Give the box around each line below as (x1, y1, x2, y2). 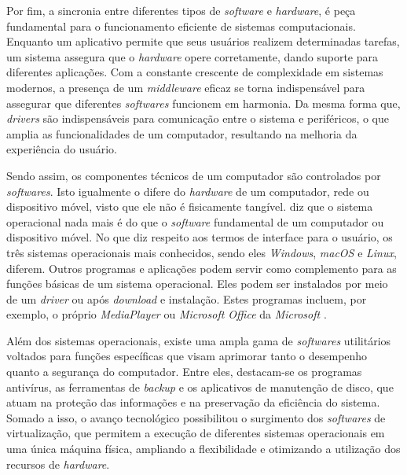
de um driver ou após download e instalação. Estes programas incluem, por (6, 290, 367, 307)
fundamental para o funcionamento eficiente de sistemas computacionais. (6, 17, 356, 34)
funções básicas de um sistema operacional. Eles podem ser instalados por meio (6, 275, 388, 292)
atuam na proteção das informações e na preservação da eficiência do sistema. (6, 394, 380, 411)
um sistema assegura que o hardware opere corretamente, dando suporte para (6, 48, 379, 64)
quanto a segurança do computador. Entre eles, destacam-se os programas (6, 363, 362, 380)
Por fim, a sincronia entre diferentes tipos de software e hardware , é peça (6, 2, 356, 18)
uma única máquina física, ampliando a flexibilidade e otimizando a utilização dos (6, 440, 401, 457)
